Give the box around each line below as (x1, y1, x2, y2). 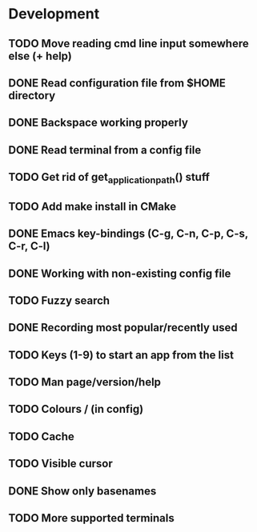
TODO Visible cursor (8, 457, 114, 470)
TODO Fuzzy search (8, 294, 110, 307)
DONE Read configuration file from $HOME (8, 76, 227, 90)
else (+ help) (8, 49, 72, 62)
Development (8, 5, 100, 23)
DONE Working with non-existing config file (8, 266, 231, 280)
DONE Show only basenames (8, 484, 157, 498)
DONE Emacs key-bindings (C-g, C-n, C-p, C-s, (8, 227, 248, 241)
